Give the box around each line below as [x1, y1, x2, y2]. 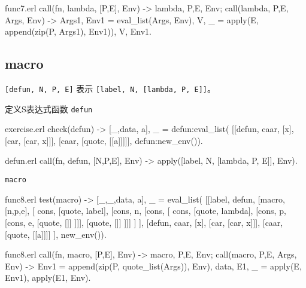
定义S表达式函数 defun [5, 102, 93, 115]
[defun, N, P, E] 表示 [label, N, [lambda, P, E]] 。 [5, 82, 216, 94]
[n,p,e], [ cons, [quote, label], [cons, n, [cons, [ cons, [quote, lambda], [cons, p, [5, 204, 286, 217]
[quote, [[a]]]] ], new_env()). [5, 228, 107, 240]
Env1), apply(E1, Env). [5, 271, 91, 284]
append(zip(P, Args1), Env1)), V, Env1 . [5, 25, 152, 38]
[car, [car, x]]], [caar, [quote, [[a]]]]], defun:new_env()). [5, 134, 203, 146]
